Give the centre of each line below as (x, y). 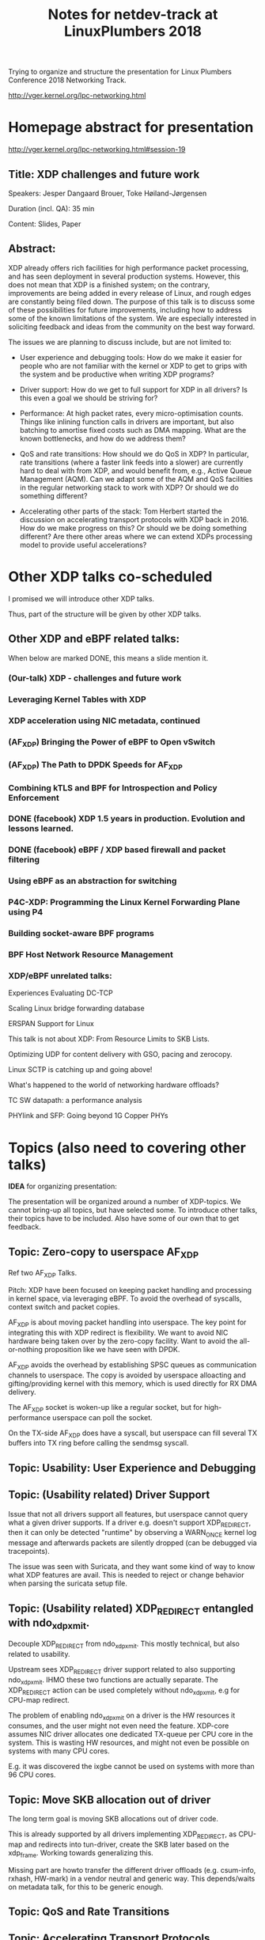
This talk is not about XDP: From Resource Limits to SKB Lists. (109, 1039)
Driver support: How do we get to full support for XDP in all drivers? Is (133, 389)
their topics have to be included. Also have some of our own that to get (124, 1218)
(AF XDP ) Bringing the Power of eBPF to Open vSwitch (112, 743)
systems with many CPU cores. (59, 1751)
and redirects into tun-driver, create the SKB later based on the (127, 1844)
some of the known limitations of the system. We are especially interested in (132, 318)
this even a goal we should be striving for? (89, 398)
